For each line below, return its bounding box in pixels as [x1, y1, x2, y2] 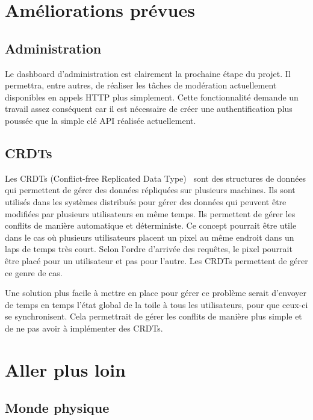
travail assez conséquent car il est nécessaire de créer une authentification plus [5, 102, 293, 115]
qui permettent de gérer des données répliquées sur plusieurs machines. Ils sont [5, 184, 296, 196]
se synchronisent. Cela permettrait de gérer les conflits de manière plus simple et [5, 310, 302, 323]
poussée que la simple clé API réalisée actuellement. [5, 114, 196, 126]
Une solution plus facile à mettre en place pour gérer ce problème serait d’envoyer [5, 286, 306, 299]
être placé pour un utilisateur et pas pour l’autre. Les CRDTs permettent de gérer [5, 254, 308, 267]
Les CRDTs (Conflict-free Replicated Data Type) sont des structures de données [5, 171, 306, 184]
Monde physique [5, 398, 110, 417]
